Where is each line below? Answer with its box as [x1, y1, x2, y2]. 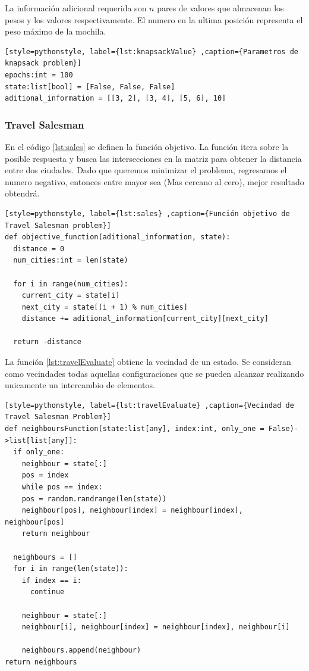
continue [30, 588, 65, 597]
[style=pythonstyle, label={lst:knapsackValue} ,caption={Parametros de [5, 47, 298, 56]
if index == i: [21, 576, 81, 585]
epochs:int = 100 [5, 70, 73, 79]
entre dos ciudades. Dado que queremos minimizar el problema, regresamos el [5, 164, 287, 176]
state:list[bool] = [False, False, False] [5, 82, 175, 91]
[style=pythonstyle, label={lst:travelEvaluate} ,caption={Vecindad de [5, 401, 294, 410]
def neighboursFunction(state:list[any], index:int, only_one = [5, 425, 264, 433]
